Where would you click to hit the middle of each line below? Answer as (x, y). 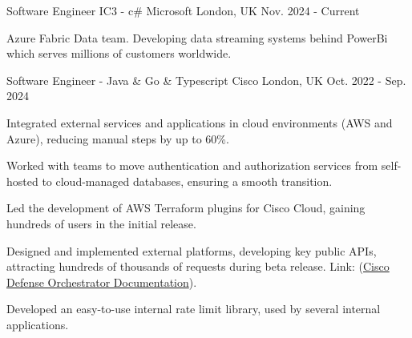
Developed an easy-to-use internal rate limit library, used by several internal (194, 309)
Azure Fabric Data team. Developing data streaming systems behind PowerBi (197, 37)
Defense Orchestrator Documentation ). (102, 282)
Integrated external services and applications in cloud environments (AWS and (200, 122)
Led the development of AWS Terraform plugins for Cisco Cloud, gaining (186, 208)
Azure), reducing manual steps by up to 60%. (118, 138)
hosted (22, 181)
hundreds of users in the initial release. (101, 223)
